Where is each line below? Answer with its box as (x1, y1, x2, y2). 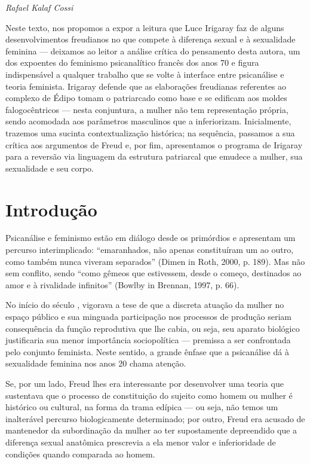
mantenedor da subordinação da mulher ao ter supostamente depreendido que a (5, 424, 297, 436)
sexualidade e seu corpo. (5, 161, 94, 174)
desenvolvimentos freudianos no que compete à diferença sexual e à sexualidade (5, 33, 296, 45)
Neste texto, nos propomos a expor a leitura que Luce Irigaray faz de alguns (5, 21, 284, 33)
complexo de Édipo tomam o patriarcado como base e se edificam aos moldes (5, 91, 287, 104)
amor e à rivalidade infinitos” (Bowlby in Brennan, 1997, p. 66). (5, 278, 240, 291)
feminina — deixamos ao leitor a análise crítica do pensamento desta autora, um (5, 44, 300, 57)
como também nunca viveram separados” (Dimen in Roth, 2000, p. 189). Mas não (5, 255, 305, 267)
